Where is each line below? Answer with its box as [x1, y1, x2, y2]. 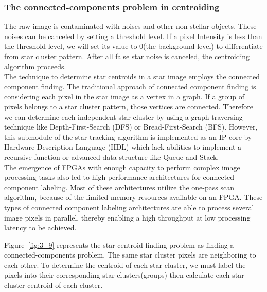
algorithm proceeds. [4, 61, 66, 71]
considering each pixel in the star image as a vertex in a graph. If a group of [4, 91, 245, 102]
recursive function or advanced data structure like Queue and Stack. [4, 151, 219, 162]
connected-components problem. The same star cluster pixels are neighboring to [4, 249, 256, 260]
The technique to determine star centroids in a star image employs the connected [4, 71, 260, 82]
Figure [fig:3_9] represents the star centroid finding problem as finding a [4, 239, 234, 250]
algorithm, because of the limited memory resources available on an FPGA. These [4, 192, 263, 203]
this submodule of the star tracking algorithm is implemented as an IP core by [4, 131, 252, 142]
